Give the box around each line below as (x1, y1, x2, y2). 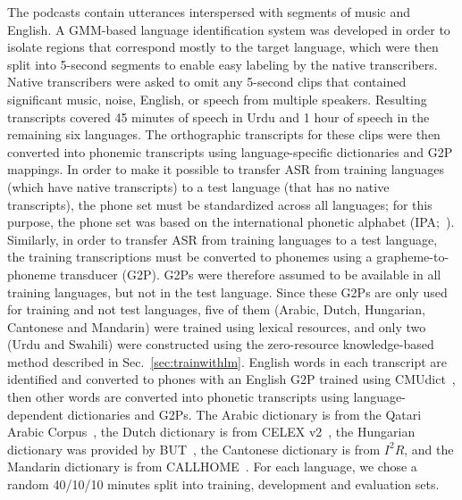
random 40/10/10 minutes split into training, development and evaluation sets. (7, 475, 440, 494)
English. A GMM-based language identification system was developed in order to (7, 20, 450, 38)
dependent (7, 404, 64, 423)
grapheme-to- (376, 247, 449, 266)
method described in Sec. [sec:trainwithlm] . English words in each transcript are (7, 352, 448, 371)
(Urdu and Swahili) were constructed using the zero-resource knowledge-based (7, 335, 434, 354)
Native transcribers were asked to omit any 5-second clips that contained (7, 72, 407, 91)
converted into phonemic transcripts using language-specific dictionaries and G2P (7, 142, 453, 161)
